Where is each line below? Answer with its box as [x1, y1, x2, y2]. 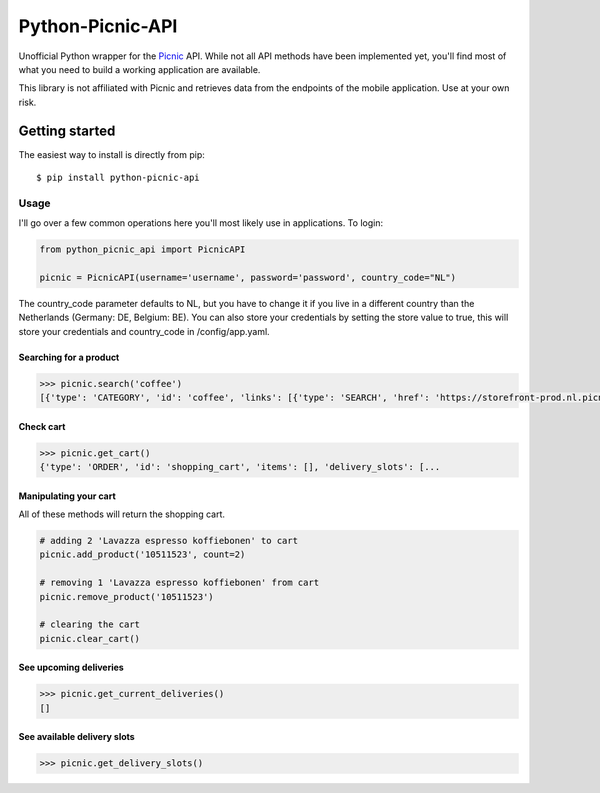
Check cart [18, 420, 66, 432]
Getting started [18, 122, 116, 139]
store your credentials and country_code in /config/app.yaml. [18, 325, 270, 337]
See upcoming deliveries [18, 661, 124, 674]
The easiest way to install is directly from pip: [18, 148, 205, 160]
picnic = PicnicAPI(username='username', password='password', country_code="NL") [39, 271, 457, 283]
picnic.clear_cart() [39, 633, 140, 644]
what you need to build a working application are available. [18, 63, 261, 75]
